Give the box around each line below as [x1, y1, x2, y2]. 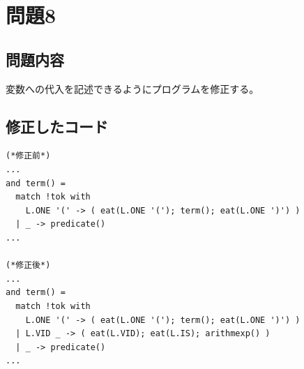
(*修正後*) [6, 260, 51, 271]
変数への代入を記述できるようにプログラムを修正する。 [6, 81, 259, 96]
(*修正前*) [6, 151, 51, 161]
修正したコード [6, 115, 108, 137]
